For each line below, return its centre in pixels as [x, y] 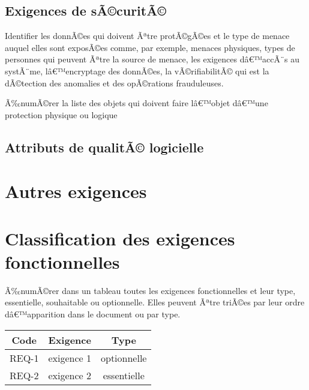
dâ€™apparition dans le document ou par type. [93, 314]
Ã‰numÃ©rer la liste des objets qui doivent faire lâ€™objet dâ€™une [136, 103]
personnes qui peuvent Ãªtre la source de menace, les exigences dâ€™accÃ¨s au [152, 59]
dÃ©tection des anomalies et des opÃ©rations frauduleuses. [114, 82]
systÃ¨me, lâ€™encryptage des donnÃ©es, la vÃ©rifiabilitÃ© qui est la [137, 70]
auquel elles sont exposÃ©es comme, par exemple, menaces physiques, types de [150, 47]
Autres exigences [76, 191]
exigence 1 [70, 358]
